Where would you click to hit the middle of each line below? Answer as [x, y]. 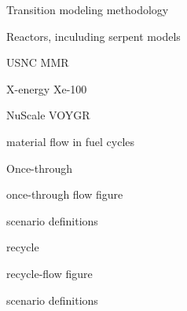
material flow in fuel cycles [71, 141]
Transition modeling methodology [88, 9]
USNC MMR [38, 62]
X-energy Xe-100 [47, 88]
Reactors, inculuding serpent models [93, 36]
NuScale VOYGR [48, 115]
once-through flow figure [65, 194]
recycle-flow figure [49, 273]
